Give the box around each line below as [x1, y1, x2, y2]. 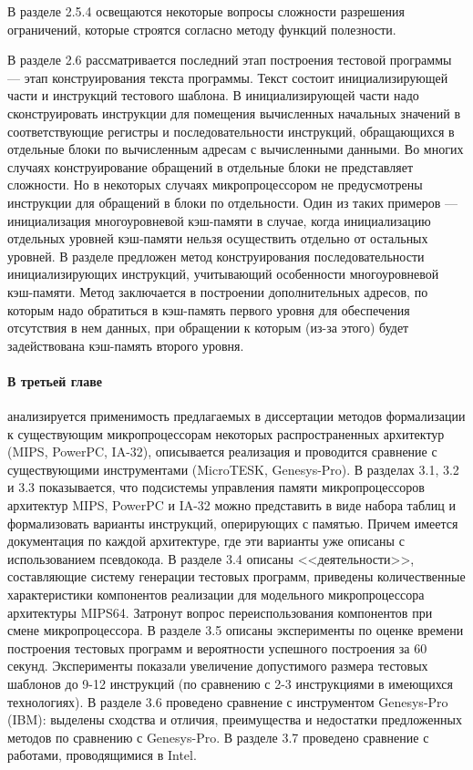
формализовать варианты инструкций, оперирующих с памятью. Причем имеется [7, 513, 458, 532]
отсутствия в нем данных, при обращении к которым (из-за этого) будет [7, 318, 409, 337]
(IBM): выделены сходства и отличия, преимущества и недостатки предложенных [7, 710, 462, 729]
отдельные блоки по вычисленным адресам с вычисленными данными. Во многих [7, 139, 464, 159]
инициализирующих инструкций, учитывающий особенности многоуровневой [7, 264, 439, 283]
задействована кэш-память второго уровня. [7, 335, 244, 354]
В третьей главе [7, 371, 102, 390]
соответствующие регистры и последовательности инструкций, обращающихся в [7, 121, 455, 140]
